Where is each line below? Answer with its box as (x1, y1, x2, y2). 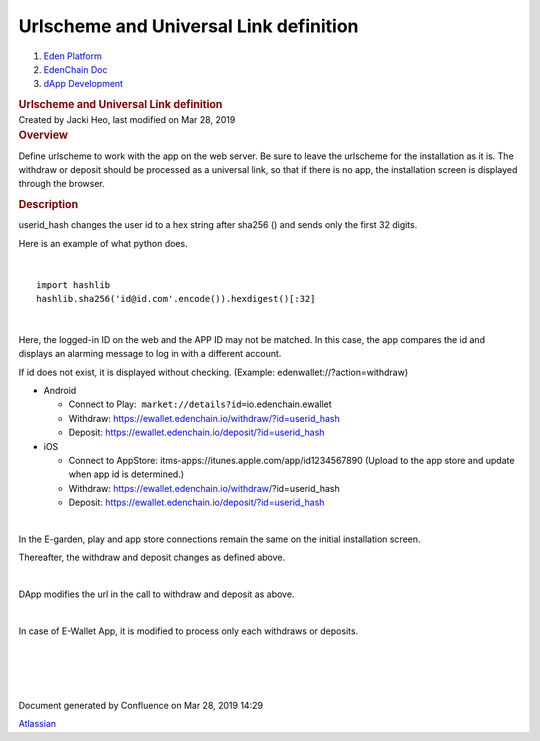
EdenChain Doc (43, 63, 108, 75)
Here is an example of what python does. (18, 237, 189, 249)
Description (18, 198, 79, 212)
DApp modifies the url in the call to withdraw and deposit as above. (18, 588, 295, 600)
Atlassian (18, 718, 57, 730)
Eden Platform (43, 50, 102, 62)
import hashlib (36, 279, 111, 290)
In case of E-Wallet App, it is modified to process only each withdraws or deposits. (18, 625, 359, 637)
